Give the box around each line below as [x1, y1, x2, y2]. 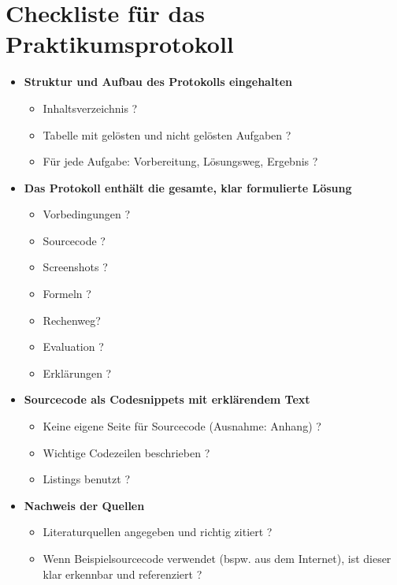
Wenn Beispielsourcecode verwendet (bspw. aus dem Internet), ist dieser [43, 550, 391, 566]
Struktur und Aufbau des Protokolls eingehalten [24, 73, 292, 90]
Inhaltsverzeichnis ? [43, 99, 138, 116]
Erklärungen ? [43, 364, 112, 381]
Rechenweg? [43, 311, 101, 328]
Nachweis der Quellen [24, 497, 145, 513]
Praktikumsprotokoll [6, 28, 234, 60]
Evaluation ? [43, 338, 104, 355]
